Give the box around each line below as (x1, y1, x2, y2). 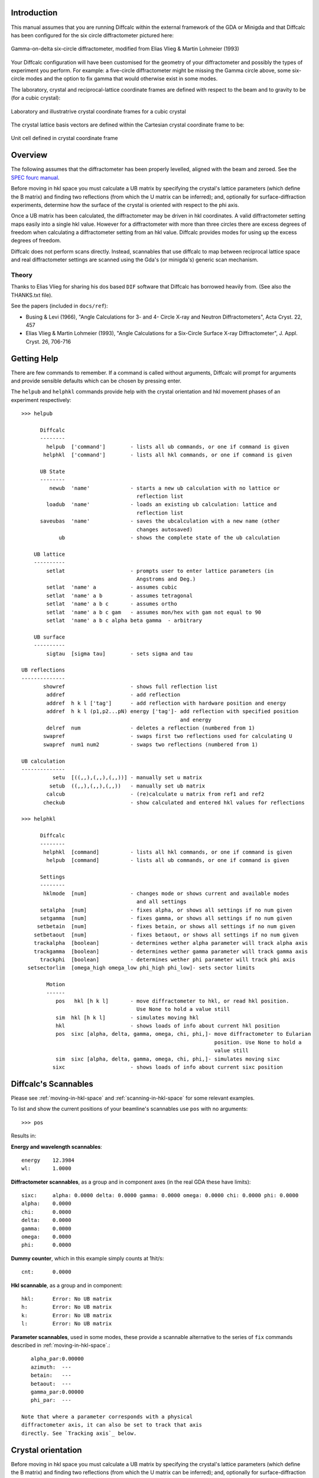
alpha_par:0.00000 (30, 1356, 84, 1362)
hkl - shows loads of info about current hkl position (55, 1023, 280, 1029)
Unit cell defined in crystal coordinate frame (11, 135, 118, 142)
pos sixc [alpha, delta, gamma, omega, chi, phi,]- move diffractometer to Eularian (55, 1030, 311, 1038)
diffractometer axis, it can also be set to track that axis (21, 1422, 202, 1428)
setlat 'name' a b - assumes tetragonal (46, 592, 193, 599)
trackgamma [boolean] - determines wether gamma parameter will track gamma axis (33, 948, 308, 955)
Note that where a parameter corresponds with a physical (21, 1414, 193, 1420)
